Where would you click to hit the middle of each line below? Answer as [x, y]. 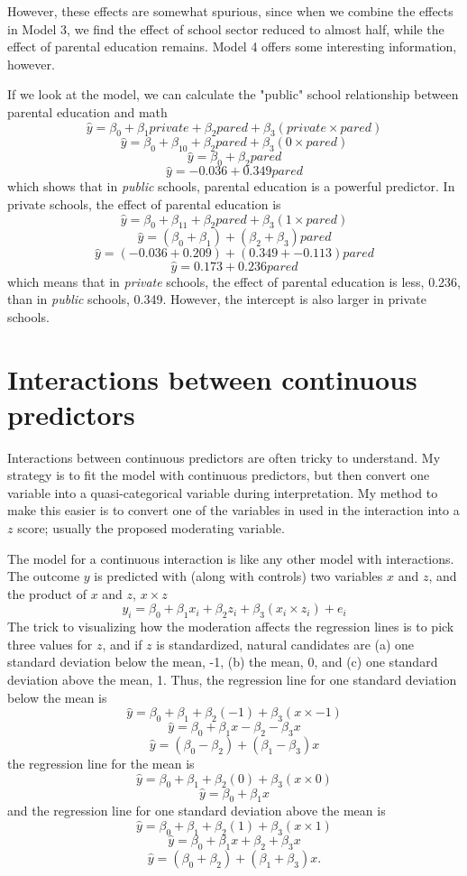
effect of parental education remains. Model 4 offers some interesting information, [232, 46]
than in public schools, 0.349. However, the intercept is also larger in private [217, 299]
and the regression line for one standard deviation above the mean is [197, 811]
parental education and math [87, 111]
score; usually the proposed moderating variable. [151, 528]
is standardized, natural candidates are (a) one [285, 644]
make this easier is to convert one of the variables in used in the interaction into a [233, 510]
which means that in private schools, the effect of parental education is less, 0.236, [234, 281]
